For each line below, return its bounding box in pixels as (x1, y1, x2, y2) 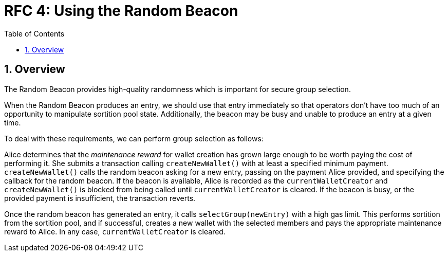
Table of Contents (4, 29, 65, 38)
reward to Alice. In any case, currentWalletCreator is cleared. (4, 227, 226, 236)
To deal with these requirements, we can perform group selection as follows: (4, 134, 264, 143)
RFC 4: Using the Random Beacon (4, 2, 238, 20)
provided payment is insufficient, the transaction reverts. (4, 193, 196, 203)
